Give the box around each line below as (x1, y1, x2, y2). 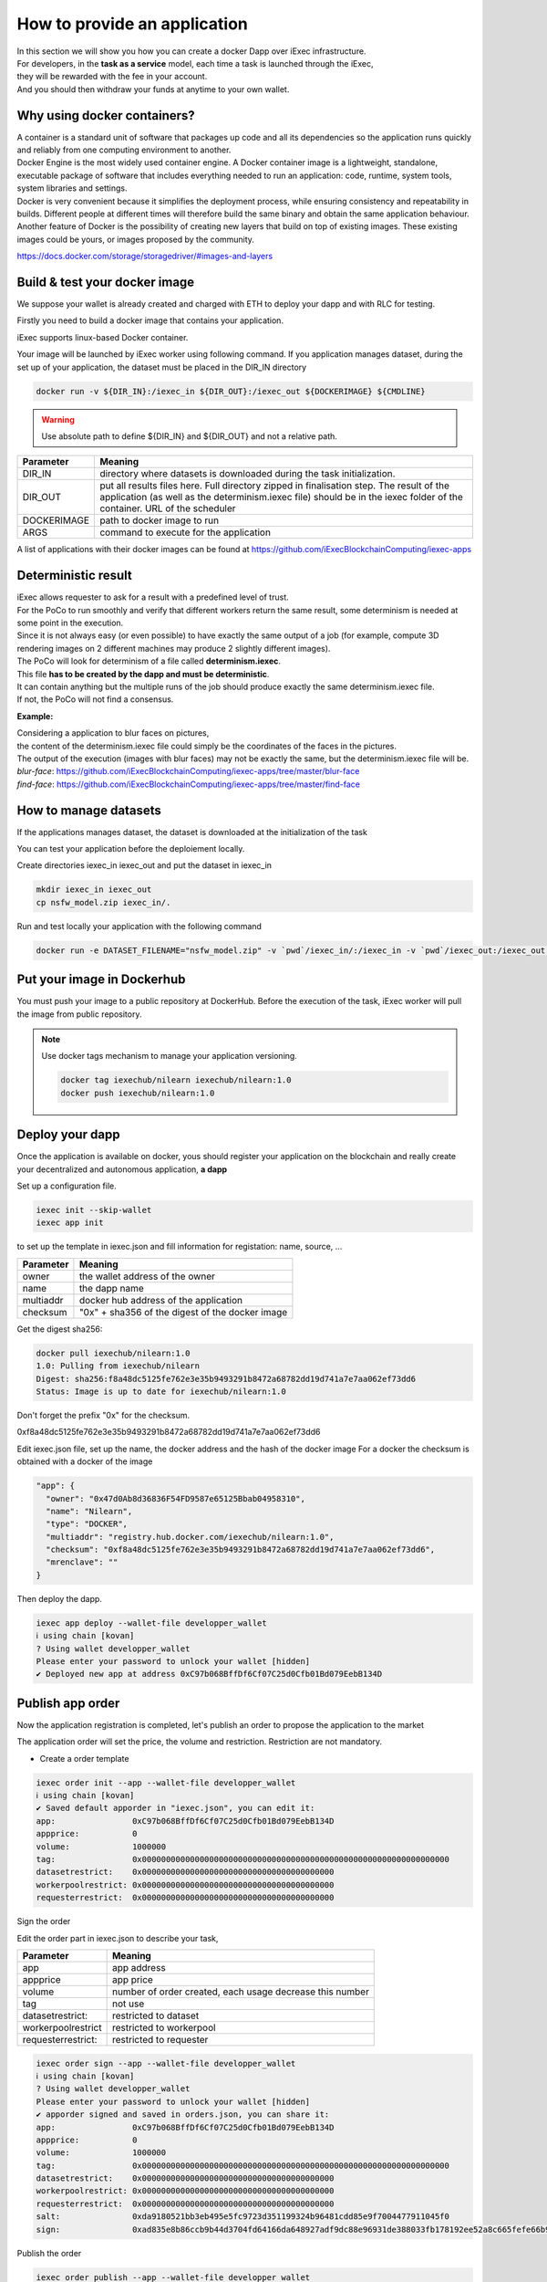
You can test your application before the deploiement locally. (16, 843, 245, 854)
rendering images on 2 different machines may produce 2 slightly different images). (16, 643, 331, 654)
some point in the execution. (16, 617, 124, 629)
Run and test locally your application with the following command (16, 920, 262, 931)
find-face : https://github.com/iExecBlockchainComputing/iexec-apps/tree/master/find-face (16, 779, 360, 790)
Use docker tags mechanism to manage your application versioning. (41, 1051, 298, 1062)
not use (111, 1997, 145, 2010)
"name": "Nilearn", (46, 1506, 133, 1516)
